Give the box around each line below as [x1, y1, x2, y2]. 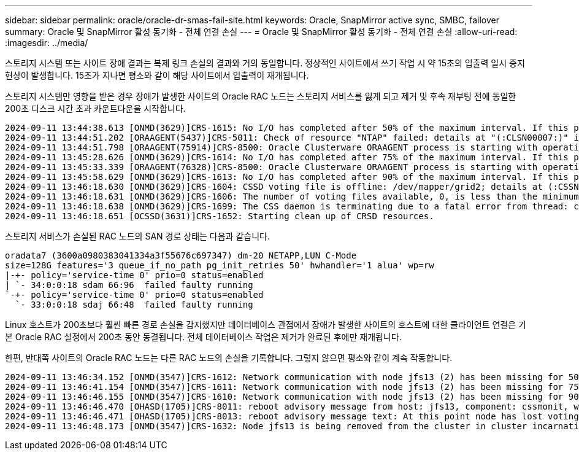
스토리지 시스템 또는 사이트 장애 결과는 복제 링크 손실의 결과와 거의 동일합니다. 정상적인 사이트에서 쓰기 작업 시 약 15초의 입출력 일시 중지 [5, 58, 525, 68]
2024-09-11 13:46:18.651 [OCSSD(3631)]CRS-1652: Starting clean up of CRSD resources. [5, 211, 434, 221]
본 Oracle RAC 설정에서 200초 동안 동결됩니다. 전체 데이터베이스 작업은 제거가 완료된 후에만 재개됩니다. [5, 332, 402, 342]
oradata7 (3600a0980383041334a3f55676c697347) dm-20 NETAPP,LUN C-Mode [5, 251, 357, 260]
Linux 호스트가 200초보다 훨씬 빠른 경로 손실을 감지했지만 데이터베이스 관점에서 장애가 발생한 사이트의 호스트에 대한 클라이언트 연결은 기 [5, 319, 526, 330]
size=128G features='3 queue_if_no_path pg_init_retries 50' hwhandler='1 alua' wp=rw [5, 260, 434, 270]
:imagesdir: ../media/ [5, 37, 88, 48]
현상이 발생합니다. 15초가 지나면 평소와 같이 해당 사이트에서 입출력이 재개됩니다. [5, 70, 309, 80]
